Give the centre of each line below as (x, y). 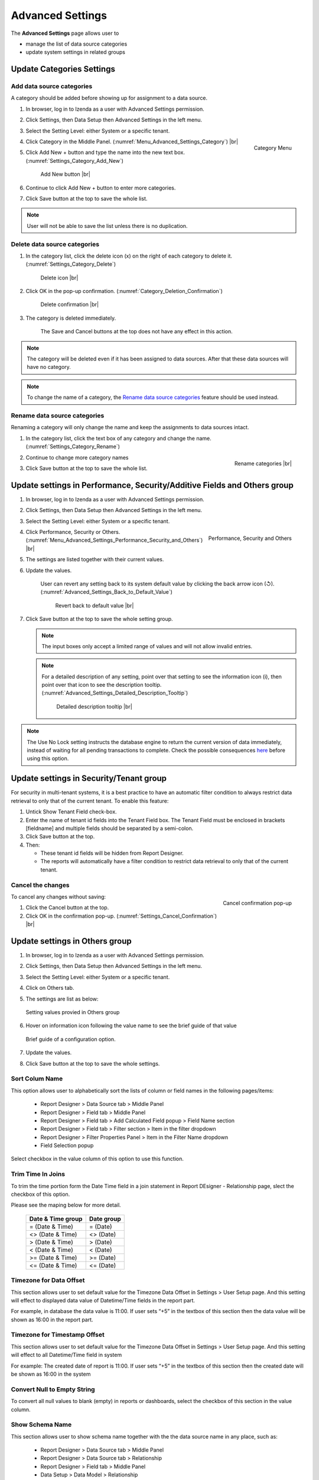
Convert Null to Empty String (53, 1389)
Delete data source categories (55, 244)
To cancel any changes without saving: (58, 896)
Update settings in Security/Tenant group (89, 778)
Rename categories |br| (263, 464)
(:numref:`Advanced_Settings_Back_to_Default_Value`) (106, 592)
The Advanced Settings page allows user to (65, 33)
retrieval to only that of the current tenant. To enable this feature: (90, 801)
